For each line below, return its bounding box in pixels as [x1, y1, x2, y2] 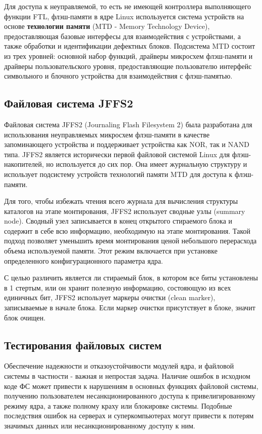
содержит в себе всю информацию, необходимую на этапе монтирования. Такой [4, 225, 251, 236]
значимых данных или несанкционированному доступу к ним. [4, 420, 195, 430]
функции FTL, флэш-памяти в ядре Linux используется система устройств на [4, 11, 244, 21]
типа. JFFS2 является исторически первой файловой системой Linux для [4, 149, 230, 159]
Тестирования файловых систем [4, 337, 162, 352]
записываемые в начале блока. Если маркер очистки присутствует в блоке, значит [4, 302, 255, 313]
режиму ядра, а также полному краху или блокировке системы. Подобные [4, 400, 232, 411]
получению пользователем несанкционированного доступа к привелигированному [4, 390, 255, 401]
